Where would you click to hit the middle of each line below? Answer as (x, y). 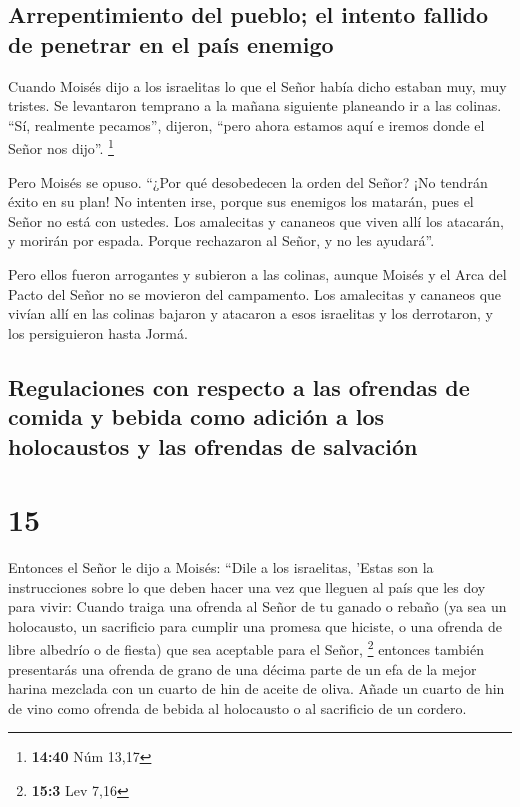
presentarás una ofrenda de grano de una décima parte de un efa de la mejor (242, 668)
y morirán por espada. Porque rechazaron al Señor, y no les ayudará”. (221, 240)
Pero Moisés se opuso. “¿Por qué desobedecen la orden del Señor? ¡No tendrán (248, 181)
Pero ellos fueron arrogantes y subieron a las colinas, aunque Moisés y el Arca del (257, 274)
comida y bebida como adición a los (196, 416)
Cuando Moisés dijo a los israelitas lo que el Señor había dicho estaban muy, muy (257, 85)
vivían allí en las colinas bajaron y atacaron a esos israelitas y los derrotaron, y (250, 313)
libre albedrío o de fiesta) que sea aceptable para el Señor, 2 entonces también (246, 648)
